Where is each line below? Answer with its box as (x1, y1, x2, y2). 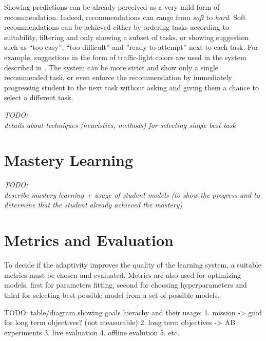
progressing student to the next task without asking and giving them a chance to (4, 82, 259, 92)
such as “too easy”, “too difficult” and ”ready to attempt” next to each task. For (4, 42, 258, 52)
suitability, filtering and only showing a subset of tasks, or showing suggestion (4, 31, 249, 42)
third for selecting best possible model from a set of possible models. (4, 289, 220, 300)
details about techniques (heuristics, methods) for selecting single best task (4, 119, 236, 130)
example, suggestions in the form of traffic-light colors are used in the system (4, 51, 246, 62)
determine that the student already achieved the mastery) (4, 199, 183, 210)
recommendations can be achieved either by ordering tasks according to (4, 22, 229, 32)
